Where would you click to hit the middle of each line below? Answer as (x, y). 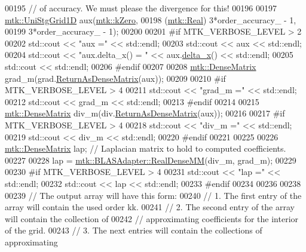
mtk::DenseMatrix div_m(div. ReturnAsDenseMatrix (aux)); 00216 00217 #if (145, 113)
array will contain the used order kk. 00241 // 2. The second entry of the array (150, 207)
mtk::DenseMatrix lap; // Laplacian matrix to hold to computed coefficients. (146, 148)
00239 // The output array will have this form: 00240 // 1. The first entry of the (153, 195)
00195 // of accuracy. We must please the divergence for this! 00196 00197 (141, 8)
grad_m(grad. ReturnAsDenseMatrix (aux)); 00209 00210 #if (115, 78)
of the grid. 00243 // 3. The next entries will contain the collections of (134, 230)
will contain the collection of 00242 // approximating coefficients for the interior (152, 218)
